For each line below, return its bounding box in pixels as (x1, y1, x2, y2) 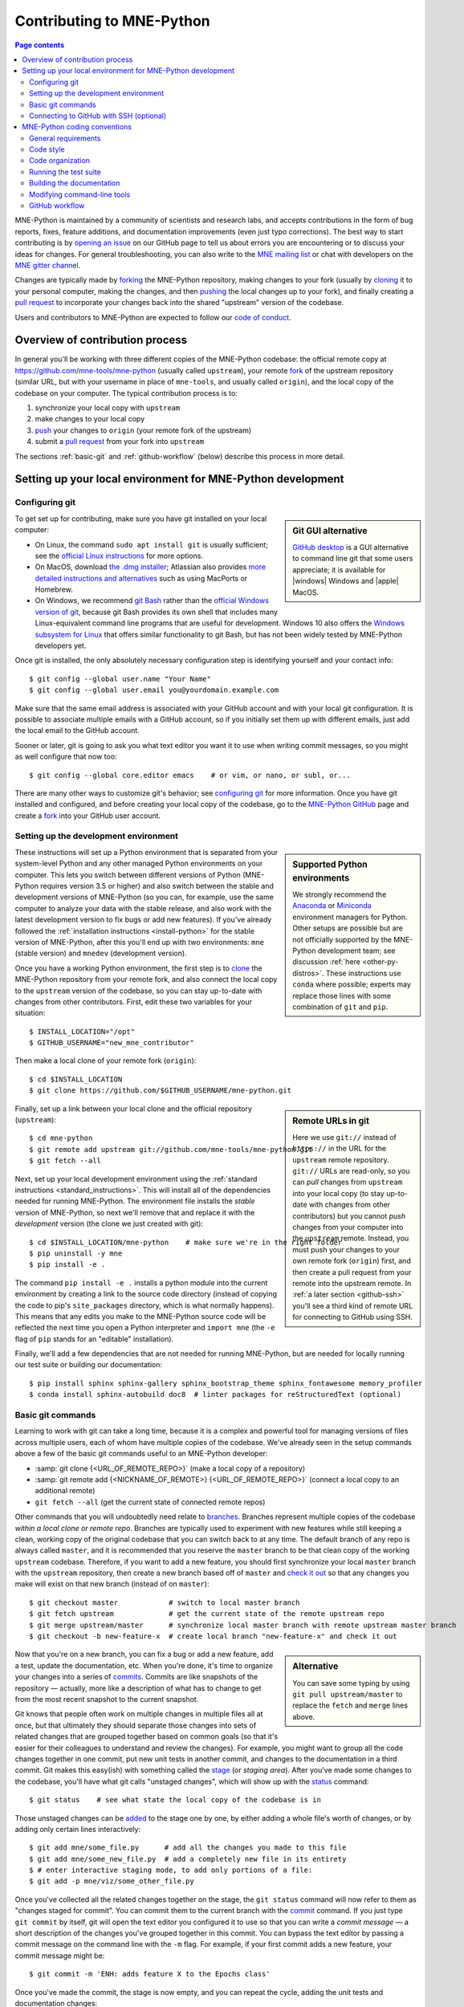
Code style (29, 145, 66, 154)
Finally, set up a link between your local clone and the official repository (14, 1104, 253, 1113)
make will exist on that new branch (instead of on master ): (14, 1579, 210, 1589)
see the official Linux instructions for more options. (35, 551, 204, 560)
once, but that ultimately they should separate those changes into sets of (14, 1720, 257, 1730)
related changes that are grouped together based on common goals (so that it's (14, 1732, 279, 1741)
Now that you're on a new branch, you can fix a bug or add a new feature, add (14, 1650, 274, 1659)
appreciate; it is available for (292, 564, 386, 574)
